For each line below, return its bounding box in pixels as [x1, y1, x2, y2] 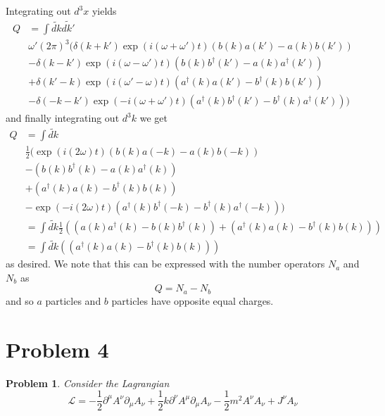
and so [6, 293, 34, 308]
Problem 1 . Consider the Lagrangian [6, 375, 170, 390]
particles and [45, 293, 101, 308]
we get [139, 111, 168, 125]
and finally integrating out [6, 111, 120, 125]
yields [91, 4, 117, 18]
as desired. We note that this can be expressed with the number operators [6, 256, 325, 271]
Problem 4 [6, 334, 109, 363]
